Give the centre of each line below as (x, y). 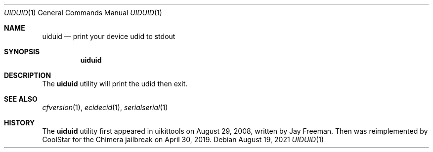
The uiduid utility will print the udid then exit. (115, 84)
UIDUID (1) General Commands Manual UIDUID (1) (83, 13)
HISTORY (20, 123)
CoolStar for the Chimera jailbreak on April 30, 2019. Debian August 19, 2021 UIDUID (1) (183, 139)
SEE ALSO (21, 99)
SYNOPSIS (22, 52)
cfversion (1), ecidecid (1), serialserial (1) (105, 107)
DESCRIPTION (28, 75)
